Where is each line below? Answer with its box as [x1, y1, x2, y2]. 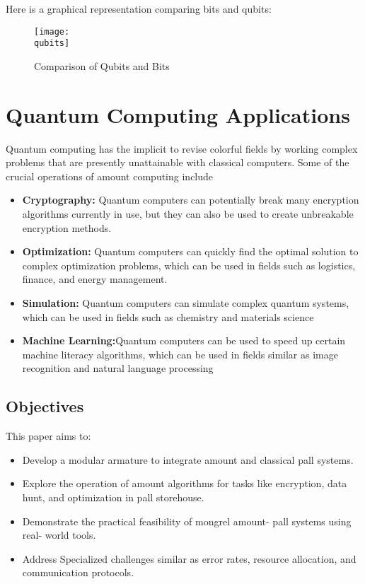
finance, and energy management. [22, 271, 168, 286]
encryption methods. [22, 220, 112, 235]
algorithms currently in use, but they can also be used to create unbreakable [22, 206, 354, 221]
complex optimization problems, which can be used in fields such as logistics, [22, 257, 356, 272]
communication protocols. [22, 565, 134, 580]
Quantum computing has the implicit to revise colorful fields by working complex [6, 141, 358, 156]
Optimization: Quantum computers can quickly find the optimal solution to [22, 244, 359, 259]
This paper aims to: [6, 428, 91, 443]
